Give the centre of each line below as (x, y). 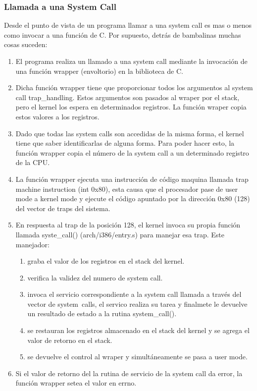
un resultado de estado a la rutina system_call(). (102, 313)
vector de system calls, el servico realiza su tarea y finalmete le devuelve (137, 304)
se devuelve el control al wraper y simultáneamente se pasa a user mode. (137, 357)
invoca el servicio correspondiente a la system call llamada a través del (134, 294)
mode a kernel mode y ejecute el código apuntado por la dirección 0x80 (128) (133, 198)
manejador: (32, 244)
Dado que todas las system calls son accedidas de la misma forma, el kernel (130, 133)
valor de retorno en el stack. (70, 340)
